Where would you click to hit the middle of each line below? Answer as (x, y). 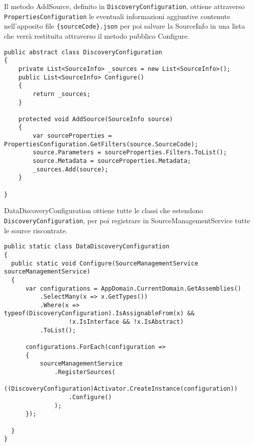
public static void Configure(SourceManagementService (105, 263)
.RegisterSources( (85, 372)
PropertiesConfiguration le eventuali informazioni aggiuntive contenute (117, 16)
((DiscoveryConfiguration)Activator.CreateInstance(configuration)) (121, 389)
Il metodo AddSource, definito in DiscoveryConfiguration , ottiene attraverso (124, 6)
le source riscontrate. (36, 230)
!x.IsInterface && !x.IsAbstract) (126, 322)
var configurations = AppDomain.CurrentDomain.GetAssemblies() (133, 288)
